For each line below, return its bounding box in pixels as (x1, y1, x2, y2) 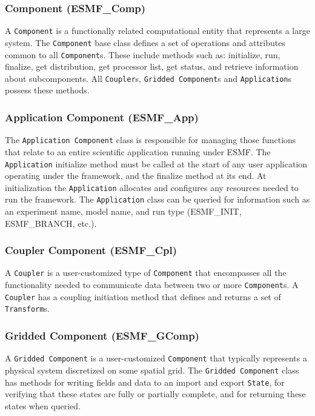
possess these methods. (5, 84, 90, 96)
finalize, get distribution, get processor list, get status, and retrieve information (5, 60, 299, 73)
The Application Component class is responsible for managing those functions (5, 133, 296, 146)
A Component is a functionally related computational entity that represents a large (5, 24, 310, 37)
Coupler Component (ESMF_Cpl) (5, 243, 177, 258)
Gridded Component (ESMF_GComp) (5, 328, 199, 343)
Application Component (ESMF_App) (5, 109, 199, 124)
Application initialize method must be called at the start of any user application (5, 157, 308, 170)
